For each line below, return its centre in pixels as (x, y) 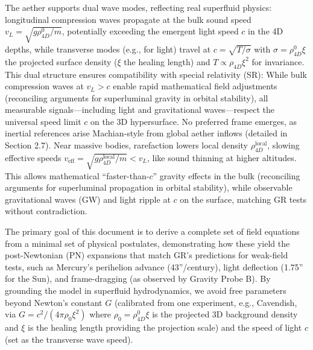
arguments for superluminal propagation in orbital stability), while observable (149, 187)
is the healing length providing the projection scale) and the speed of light (165, 327)
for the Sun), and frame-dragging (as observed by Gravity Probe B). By (138, 278)
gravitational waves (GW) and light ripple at (88, 199)
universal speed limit (43, 121)
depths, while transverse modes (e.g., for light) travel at (108, 49)
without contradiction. (46, 211)
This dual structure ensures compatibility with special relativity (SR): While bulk (156, 74)
